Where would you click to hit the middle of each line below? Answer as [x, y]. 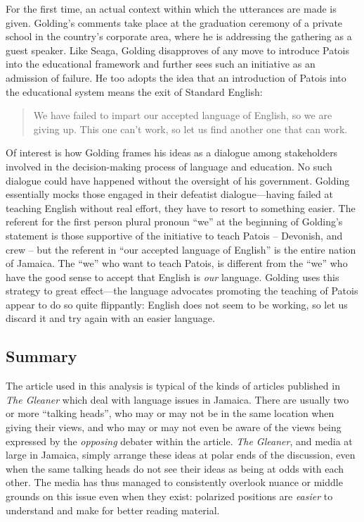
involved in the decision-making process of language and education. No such [169, 166]
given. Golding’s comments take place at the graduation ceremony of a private [174, 22]
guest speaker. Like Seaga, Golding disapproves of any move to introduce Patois [178, 50]
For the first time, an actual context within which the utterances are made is [171, 8]
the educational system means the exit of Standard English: [134, 91]
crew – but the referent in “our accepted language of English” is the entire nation [181, 249]
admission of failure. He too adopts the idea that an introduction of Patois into [176, 77]
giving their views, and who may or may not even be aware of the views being [174, 427]
